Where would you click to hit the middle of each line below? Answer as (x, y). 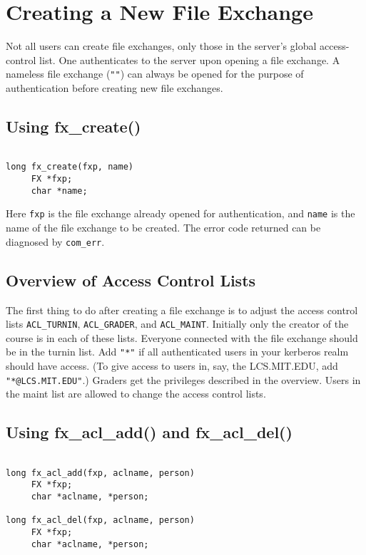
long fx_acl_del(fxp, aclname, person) (100, 520)
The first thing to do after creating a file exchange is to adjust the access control (182, 310)
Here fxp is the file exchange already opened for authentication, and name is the (181, 213)
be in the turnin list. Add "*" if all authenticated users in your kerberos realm (177, 352)
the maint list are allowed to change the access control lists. (136, 394)
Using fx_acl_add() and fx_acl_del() (149, 432)
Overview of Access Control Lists (131, 280)
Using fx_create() (73, 126)
